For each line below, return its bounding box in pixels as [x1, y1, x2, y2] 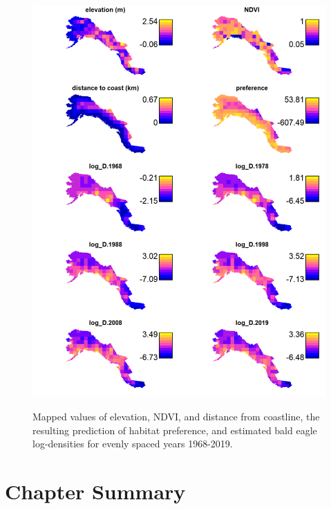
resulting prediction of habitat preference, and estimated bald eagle [32, 422, 317, 437]
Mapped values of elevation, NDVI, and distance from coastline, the [32, 409, 320, 423]
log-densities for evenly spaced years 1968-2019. [32, 436, 233, 451]
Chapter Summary [5, 476, 186, 505]
